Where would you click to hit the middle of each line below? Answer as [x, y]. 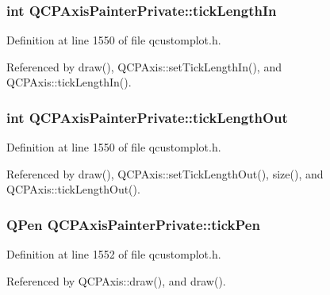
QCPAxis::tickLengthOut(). [73, 189]
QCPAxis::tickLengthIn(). [69, 82]
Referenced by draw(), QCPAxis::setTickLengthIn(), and [144, 66]
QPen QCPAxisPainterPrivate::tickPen [133, 224]
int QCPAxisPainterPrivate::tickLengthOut [147, 117]
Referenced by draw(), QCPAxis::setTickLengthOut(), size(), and [165, 173]
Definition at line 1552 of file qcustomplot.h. [114, 254]
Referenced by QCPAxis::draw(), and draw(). [116, 280]
